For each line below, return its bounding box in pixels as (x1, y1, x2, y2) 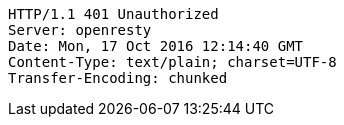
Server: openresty (8, 22, 152, 38)
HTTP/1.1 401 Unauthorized (8, 6, 219, 22)
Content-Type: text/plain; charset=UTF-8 (8, 54, 337, 70)
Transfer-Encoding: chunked (8, 70, 228, 86)
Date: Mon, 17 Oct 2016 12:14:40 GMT (8, 38, 304, 54)
